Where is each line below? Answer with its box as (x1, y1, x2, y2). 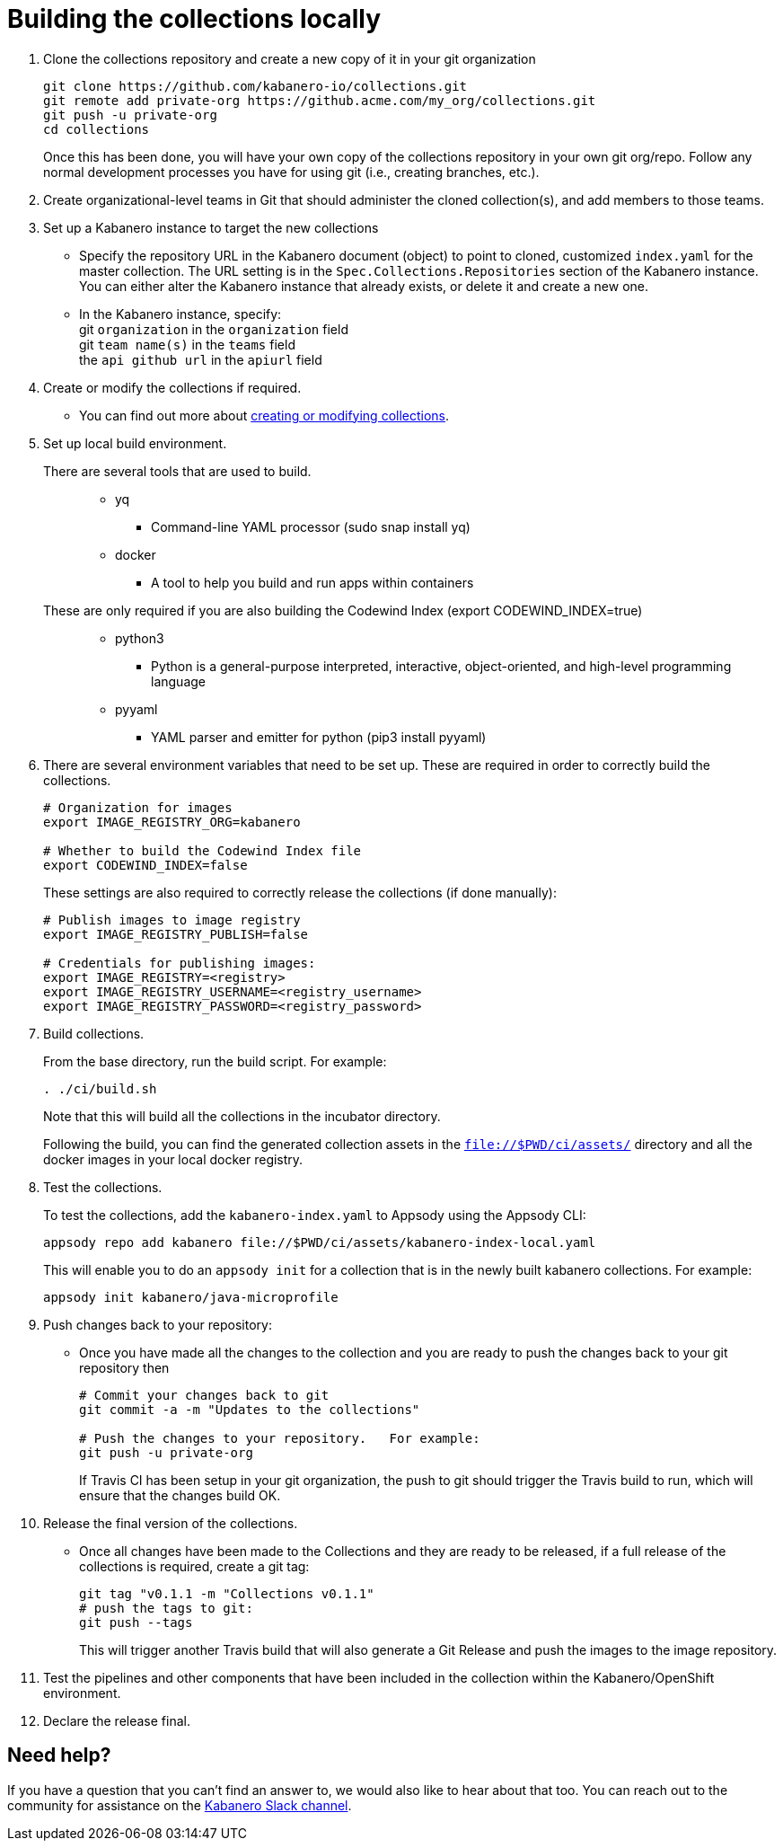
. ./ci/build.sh (43, 1081, 157, 1096)
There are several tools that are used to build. (43, 463, 312, 479)
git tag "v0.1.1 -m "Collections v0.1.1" (79, 1586, 374, 1601)
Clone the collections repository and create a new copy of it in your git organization (43, 50, 536, 66)
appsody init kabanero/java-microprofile (43, 1289, 339, 1304)
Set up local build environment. (43, 435, 227, 451)
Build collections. (43, 1025, 145, 1041)
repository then (79, 1359, 170, 1375)
